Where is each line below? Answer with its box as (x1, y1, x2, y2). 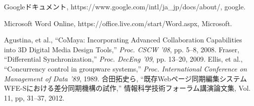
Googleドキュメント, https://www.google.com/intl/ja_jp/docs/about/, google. (4, 1, 246, 11)
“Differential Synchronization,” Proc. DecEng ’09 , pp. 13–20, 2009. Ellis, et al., (4, 54, 243, 64)
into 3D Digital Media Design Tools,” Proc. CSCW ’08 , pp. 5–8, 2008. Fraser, (4, 44, 240, 54)
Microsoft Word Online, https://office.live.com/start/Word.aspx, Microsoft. (4, 18, 232, 28)
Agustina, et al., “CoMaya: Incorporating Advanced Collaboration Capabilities (4, 35, 242, 45)
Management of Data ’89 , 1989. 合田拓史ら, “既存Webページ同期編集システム (4, 73, 247, 83)
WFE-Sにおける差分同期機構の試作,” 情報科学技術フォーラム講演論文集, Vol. (4, 83, 251, 93)
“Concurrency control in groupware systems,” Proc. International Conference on (4, 63, 247, 73)
